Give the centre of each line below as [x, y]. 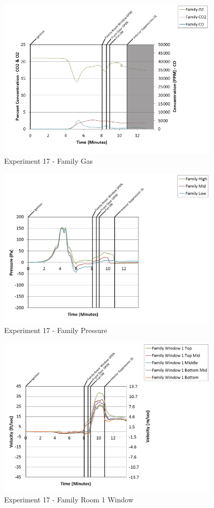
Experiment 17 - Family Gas [49, 161]
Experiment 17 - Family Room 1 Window [69, 500]
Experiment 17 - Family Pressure [56, 330]
